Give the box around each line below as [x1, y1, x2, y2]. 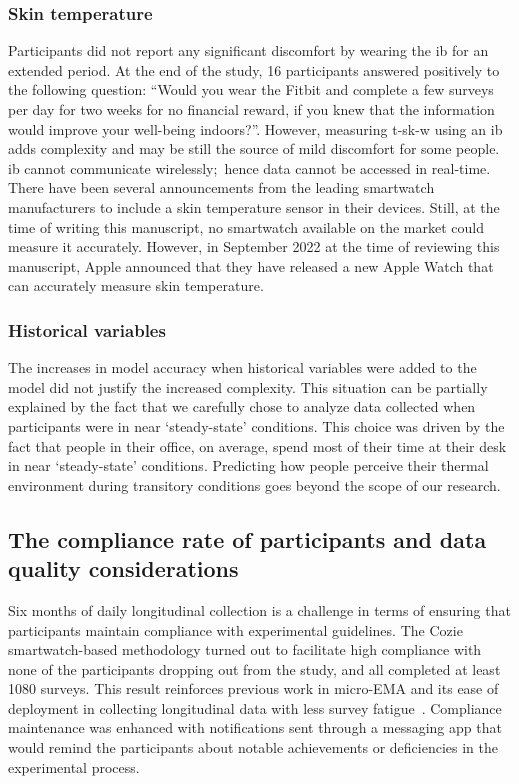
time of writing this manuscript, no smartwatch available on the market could [8, 216, 484, 237]
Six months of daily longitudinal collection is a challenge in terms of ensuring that [8, 599, 511, 620]
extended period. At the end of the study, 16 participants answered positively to [8, 59, 500, 80]
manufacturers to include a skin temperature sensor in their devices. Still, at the [8, 196, 500, 217]
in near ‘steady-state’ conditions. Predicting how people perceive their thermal [8, 455, 489, 476]
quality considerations [8, 553, 239, 584]
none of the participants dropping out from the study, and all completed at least [8, 658, 501, 679]
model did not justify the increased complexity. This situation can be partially [8, 376, 488, 397]
